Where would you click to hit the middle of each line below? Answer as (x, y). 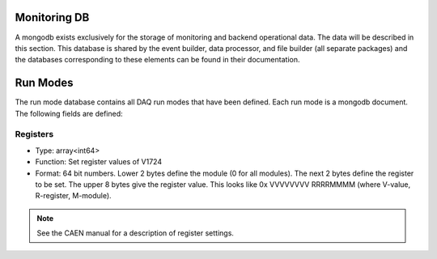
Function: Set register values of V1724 (98, 162)
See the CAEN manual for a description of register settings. (136, 233)
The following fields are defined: (69, 113)
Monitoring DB (52, 17)
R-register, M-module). (74, 196)
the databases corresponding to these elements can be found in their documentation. (157, 60)
